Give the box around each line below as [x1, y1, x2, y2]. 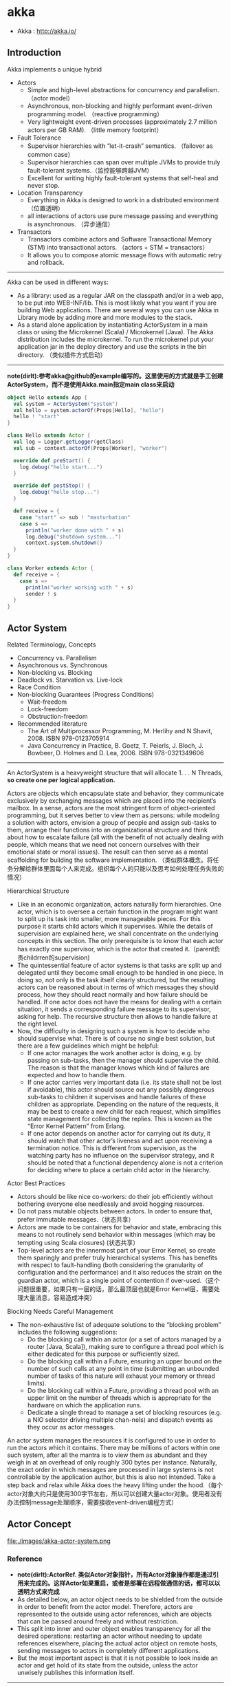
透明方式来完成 [16, 1588, 60, 1596]
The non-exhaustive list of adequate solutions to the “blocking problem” [16, 1320, 221, 1328]
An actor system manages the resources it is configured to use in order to [7, 1436, 217, 1445]
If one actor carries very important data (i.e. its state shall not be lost [27, 1078, 222, 1086]
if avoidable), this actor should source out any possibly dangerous [27, 1085, 214, 1094]
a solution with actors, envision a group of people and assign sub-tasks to [7, 818, 217, 826]
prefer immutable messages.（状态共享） [16, 1215, 135, 1223]
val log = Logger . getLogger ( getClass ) [13, 438, 125, 445]
